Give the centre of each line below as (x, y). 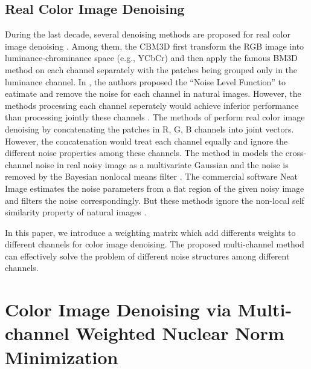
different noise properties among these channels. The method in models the (144, 153)
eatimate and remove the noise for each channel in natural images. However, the (153, 93)
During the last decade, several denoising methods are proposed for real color (148, 34)
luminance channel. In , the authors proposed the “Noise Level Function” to (146, 81)
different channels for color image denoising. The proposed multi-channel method (155, 244)
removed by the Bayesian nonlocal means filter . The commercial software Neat (152, 176)
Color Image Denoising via (118, 309)
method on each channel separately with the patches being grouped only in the (151, 69)
